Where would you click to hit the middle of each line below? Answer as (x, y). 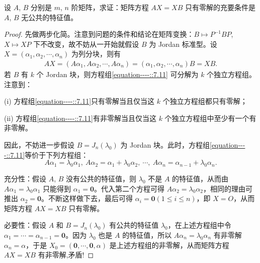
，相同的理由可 (228, 188)
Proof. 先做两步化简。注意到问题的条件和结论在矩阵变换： (99, 34)
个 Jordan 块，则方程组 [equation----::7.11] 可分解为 (117, 74)
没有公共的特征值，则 (101, 178)
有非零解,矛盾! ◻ (66, 255)
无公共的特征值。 (50, 17)
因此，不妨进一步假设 (39, 144)
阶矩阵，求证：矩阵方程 (110, 7)
